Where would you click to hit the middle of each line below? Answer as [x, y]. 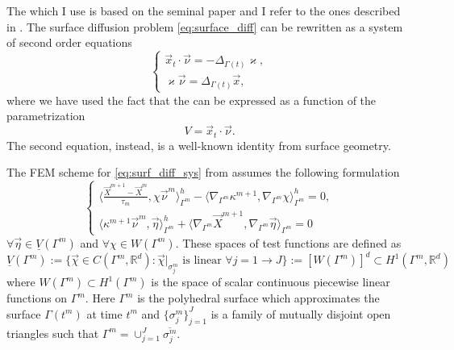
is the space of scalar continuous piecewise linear [271, 282]
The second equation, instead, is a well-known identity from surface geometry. [199, 145]
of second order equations [69, 42]
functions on [37, 298]
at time [104, 313]
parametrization [46, 116]
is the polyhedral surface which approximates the [258, 298]
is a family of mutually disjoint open [301, 313]
